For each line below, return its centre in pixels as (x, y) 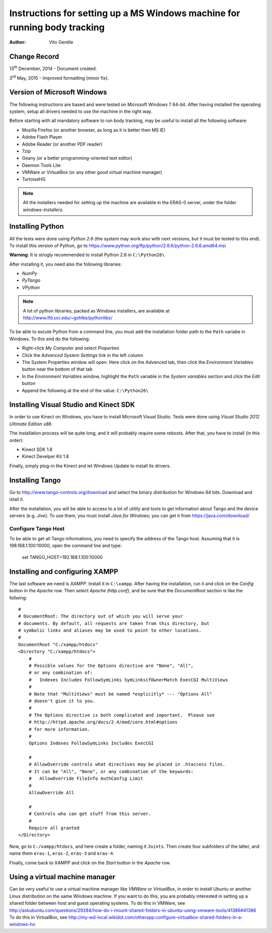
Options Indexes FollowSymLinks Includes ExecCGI (91, 743)
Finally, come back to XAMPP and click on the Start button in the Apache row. (90, 862)
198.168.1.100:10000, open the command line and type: (65, 546)
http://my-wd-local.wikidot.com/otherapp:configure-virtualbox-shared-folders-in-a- (156, 917)
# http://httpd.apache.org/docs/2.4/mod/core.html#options (103, 722)
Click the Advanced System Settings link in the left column (83, 355)
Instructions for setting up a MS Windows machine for (125, 13)
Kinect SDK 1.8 (37, 450)
